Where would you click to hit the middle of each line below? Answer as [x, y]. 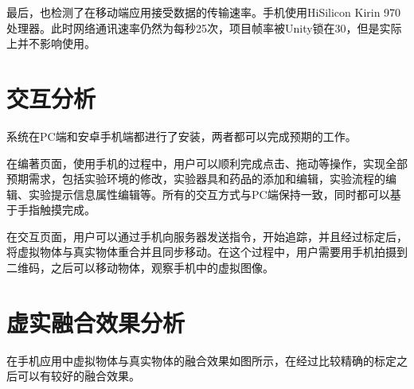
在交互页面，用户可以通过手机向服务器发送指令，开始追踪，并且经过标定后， [207, 236]
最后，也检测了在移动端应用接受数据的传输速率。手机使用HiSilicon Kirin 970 [204, 12]
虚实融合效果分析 [96, 322]
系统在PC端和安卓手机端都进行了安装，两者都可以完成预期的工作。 [182, 136]
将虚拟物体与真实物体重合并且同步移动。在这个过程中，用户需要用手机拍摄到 [207, 252]
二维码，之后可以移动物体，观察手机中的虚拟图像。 [140, 268]
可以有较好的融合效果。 [78, 376]
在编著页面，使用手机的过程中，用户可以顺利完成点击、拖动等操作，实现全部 [207, 163]
